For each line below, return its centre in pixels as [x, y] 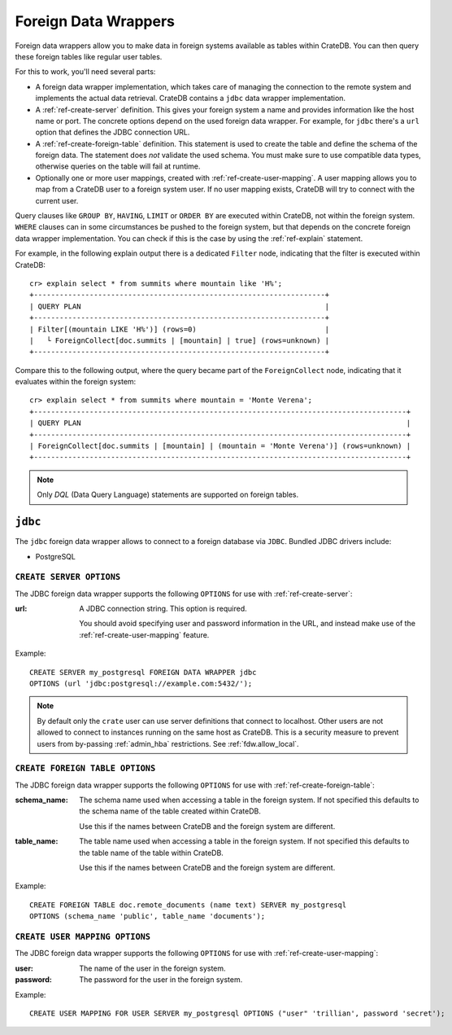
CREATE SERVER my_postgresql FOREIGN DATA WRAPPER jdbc [143, 672]
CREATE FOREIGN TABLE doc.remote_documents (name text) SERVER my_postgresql [188, 905]
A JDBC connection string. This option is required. [163, 609]
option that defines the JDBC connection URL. [113, 132]
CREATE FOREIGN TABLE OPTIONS [85, 768]
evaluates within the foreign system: [76, 382]
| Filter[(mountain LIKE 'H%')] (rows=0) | [180, 329]
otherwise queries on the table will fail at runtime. [118, 166]
